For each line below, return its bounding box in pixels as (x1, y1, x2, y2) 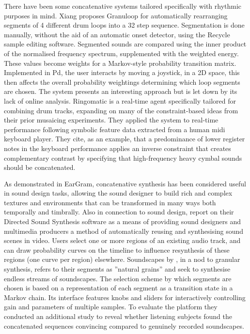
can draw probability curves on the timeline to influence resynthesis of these (4, 244, 230, 255)
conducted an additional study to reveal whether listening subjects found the (4, 311, 232, 321)
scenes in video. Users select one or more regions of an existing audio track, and (4, 235, 241, 245)
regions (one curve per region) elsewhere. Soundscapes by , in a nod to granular (4, 254, 240, 264)
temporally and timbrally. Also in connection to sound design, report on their (4, 207, 234, 217)
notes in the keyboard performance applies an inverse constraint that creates (4, 143, 231, 153)
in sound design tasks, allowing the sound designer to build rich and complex (4, 188, 233, 198)
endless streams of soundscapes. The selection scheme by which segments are (4, 273, 232, 283)
